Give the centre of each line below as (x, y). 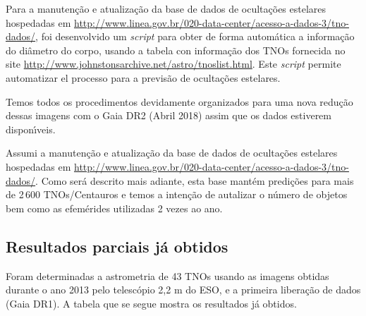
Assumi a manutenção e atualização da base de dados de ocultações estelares (172, 153)
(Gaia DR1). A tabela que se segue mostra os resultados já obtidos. (151, 303)
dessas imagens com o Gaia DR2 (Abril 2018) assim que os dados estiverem (169, 115)
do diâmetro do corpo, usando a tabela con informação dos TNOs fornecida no (176, 50)
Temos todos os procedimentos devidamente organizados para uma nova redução (179, 101)
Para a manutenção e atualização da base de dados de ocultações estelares (166, 8)
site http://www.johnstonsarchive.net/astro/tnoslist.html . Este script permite (173, 64)
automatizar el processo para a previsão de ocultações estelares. (143, 77)
